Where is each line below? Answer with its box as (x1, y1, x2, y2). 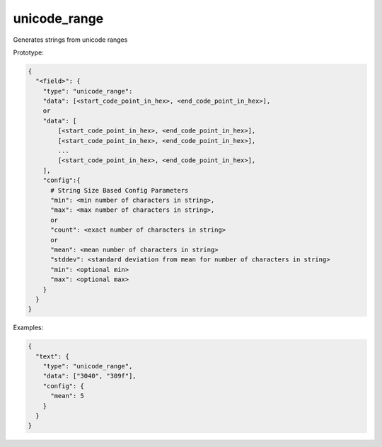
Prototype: (13, 48, 44, 57)
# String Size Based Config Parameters (50, 186, 189, 194)
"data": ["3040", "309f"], (42, 372, 137, 380)
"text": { (35, 352, 70, 361)
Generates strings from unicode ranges (13, 35, 128, 44)
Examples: (13, 323, 44, 332)
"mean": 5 (50, 392, 85, 400)
